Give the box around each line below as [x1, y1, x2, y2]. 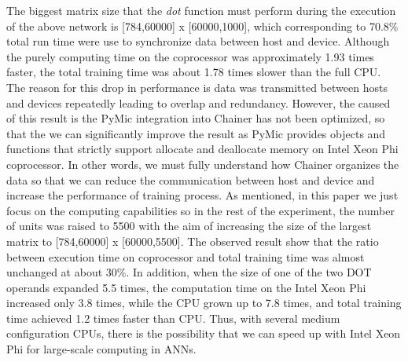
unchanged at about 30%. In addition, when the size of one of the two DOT [6, 264, 372, 280]
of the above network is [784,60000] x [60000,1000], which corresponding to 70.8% [6, 17, 399, 34]
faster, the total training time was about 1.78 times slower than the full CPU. [6, 64, 381, 80]
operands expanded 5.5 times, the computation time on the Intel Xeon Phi [6, 279, 366, 295]
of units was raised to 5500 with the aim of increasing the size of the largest [6, 218, 372, 234]
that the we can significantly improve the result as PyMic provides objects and [6, 125, 386, 141]
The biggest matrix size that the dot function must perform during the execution [6, 2, 396, 18]
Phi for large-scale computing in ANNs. [6, 341, 197, 357]
